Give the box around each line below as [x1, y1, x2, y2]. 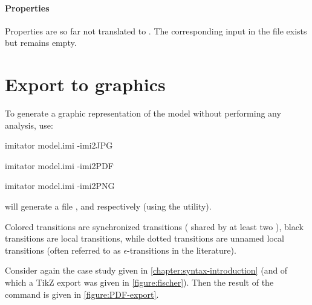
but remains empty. [5, 36, 77, 49]
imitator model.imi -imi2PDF [5, 159, 114, 172]
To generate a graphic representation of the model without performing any [5, 107, 281, 120]
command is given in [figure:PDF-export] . [5, 287, 159, 300]
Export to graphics [5, 72, 166, 97]
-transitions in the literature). [127, 243, 236, 256]
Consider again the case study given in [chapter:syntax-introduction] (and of [5, 264, 288, 277]
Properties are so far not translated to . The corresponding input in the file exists [5, 24, 307, 37]
